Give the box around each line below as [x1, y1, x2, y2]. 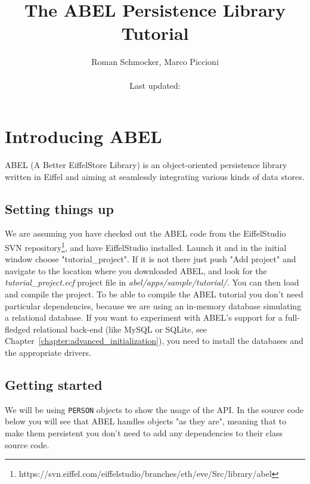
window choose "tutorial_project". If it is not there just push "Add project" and [5, 253, 296, 265]
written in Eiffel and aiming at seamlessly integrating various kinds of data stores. [5, 170, 305, 182]
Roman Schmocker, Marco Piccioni [91, 55, 219, 68]
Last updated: [129, 79, 181, 91]
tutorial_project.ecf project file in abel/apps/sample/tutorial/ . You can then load [5, 276, 299, 288]
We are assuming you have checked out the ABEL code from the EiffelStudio [5, 227, 286, 240]
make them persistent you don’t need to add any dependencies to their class [5, 427, 283, 439]
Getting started [5, 376, 103, 393]
